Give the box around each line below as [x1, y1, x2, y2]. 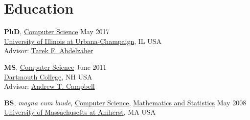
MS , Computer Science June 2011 [4, 61, 107, 72]
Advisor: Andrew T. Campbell [4, 81, 95, 91]
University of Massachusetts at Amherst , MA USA [4, 107, 156, 117]
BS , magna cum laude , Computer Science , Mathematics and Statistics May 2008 [4, 97, 247, 107]
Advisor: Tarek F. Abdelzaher [4, 45, 93, 56]
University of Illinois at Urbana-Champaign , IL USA [4, 36, 162, 46]
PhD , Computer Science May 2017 [4, 26, 110, 37]
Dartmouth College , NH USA [4, 71, 92, 81]
